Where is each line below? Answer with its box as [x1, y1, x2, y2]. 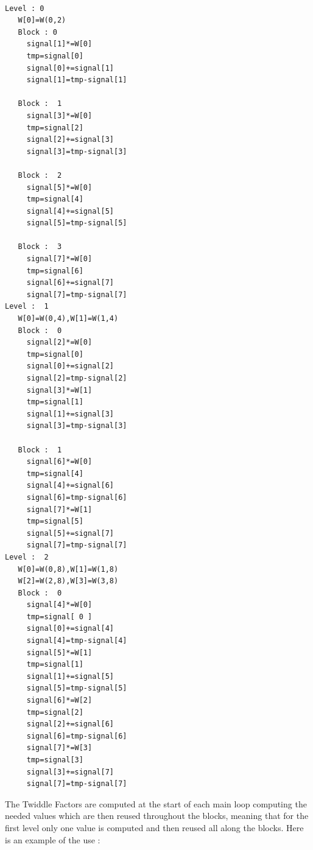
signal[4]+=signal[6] [26, 481, 114, 490]
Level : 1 [5, 302, 49, 311]
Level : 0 [5, 4, 44, 13]
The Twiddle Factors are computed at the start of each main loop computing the [5, 797, 307, 810]
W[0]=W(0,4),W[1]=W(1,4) [18, 314, 119, 323]
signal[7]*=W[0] [26, 255, 93, 264]
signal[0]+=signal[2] [26, 362, 114, 371]
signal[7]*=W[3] [26, 743, 93, 753]
